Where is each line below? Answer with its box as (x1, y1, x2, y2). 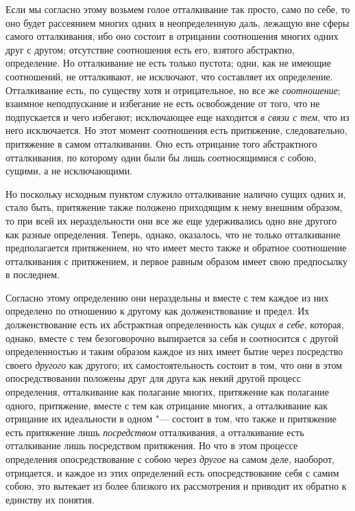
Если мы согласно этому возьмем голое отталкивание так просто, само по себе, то (5, 2, 350, 16)
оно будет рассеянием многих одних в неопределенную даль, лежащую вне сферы (5, 15, 350, 30)
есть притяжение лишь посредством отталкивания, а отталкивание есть (5, 424, 304, 439)
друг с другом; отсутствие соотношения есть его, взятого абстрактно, (5, 42, 295, 56)
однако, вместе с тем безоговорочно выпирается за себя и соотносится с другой (5, 330, 339, 345)
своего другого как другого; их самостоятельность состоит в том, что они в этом (5, 357, 343, 372)
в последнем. (5, 267, 60, 282)
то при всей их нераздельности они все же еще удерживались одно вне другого (5, 213, 337, 227)
